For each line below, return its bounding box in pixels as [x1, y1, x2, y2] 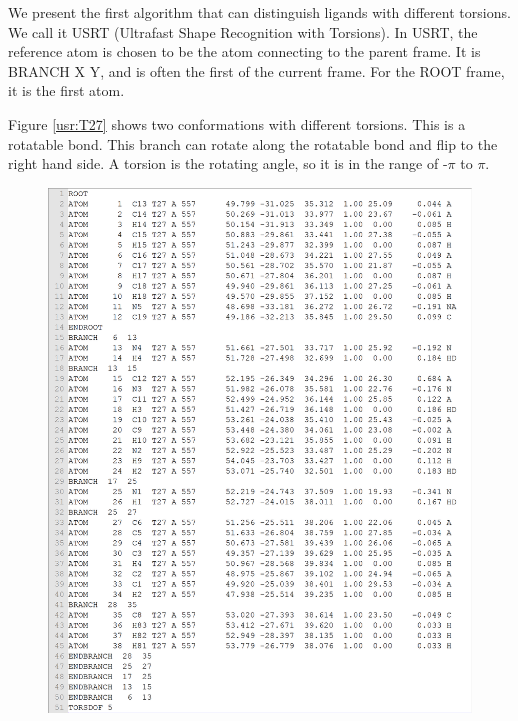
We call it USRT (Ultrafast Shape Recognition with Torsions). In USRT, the [8, 21, 478, 42]
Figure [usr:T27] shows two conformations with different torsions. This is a [8, 113, 466, 134]
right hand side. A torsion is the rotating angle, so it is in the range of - [8, 153, 448, 174]
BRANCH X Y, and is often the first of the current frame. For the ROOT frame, [8, 60, 505, 81]
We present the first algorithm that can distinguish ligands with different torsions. [8, 2, 511, 22]
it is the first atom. [8, 80, 125, 101]
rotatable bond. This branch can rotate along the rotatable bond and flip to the [8, 133, 498, 154]
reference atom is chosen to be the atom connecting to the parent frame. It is [8, 41, 481, 62]
